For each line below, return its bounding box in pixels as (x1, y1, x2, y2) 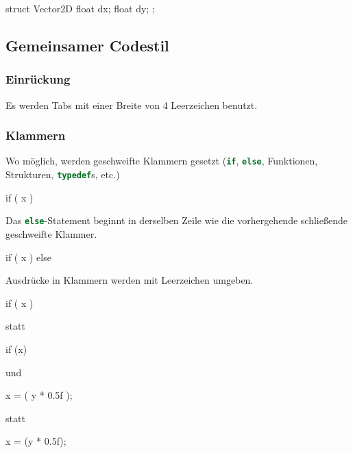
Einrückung (5, 71, 71, 88)
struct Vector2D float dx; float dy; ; (5, 1, 155, 15)
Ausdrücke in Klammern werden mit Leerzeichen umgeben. (5, 273, 254, 287)
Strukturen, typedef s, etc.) (5, 167, 120, 182)
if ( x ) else (5, 249, 51, 264)
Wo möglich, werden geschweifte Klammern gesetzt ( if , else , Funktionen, (5, 154, 318, 168)
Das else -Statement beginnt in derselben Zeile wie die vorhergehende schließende (5, 213, 348, 228)
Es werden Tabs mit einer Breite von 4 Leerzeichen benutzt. (5, 97, 258, 112)
